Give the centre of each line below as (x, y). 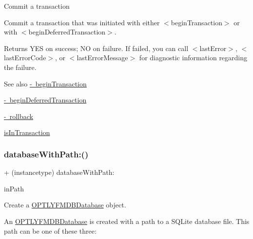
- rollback (19, 116)
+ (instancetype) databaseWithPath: (59, 172)
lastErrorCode (25, 58)
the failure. (20, 67)
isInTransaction (27, 132)
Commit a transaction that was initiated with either (82, 22)
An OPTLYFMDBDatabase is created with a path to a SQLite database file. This (127, 221)
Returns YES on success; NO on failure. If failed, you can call (96, 48)
